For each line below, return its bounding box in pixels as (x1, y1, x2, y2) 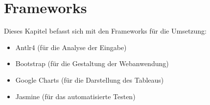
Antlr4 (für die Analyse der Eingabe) (15, 42, 127, 52)
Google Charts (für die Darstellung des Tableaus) (15, 74, 164, 85)
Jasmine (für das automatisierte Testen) (15, 91, 136, 101)
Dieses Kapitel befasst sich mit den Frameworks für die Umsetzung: (4, 26, 207, 36)
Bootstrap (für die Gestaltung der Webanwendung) (15, 58, 169, 69)
